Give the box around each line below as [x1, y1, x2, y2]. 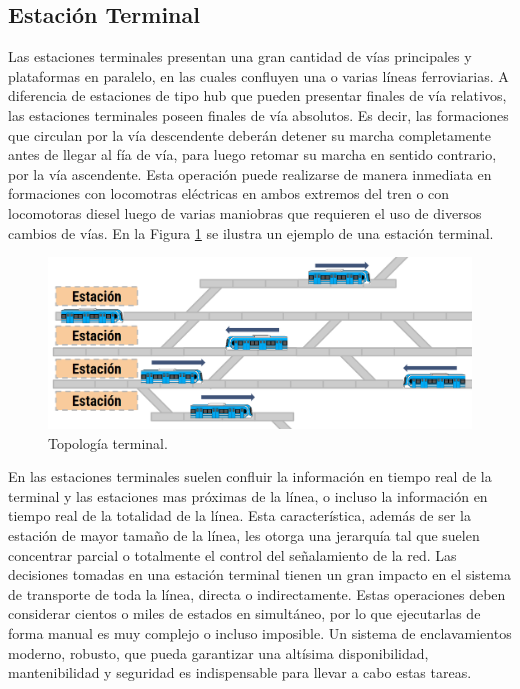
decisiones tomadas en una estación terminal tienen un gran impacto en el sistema [8, 564, 511, 585]
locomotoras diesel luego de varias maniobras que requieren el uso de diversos [8, 202, 482, 223]
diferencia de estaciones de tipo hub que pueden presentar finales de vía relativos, [8, 85, 507, 106]
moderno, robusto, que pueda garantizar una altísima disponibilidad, [8, 642, 429, 663]
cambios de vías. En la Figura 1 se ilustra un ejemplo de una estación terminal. [8, 222, 494, 243]
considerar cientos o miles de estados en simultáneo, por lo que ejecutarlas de [8, 603, 481, 624]
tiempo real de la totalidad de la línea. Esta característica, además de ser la [8, 505, 472, 526]
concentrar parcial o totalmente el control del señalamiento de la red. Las [8, 544, 457, 565]
